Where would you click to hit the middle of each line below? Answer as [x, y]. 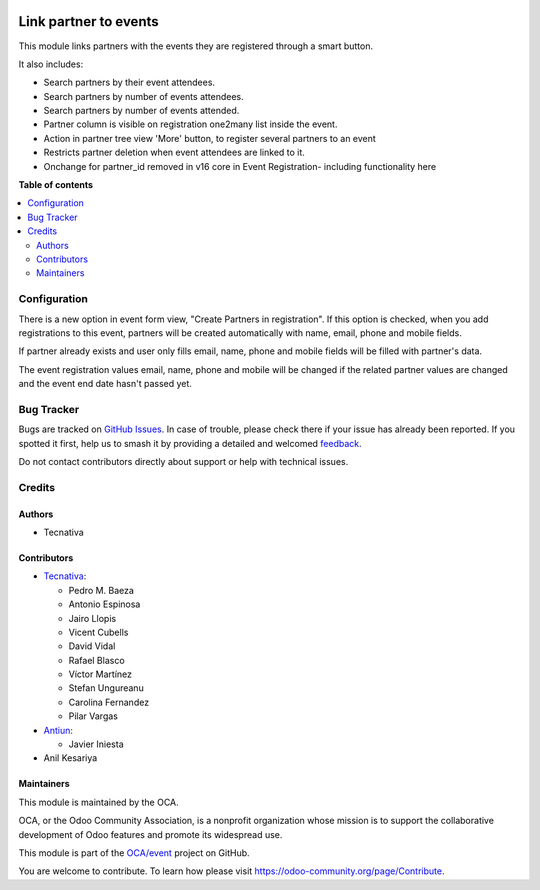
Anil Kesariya [70, 758]
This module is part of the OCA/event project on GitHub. [134, 852]
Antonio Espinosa [104, 604]
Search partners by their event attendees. [129, 82]
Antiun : [58, 730]
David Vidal [92, 646]
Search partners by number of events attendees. [143, 96]
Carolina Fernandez [109, 702]
